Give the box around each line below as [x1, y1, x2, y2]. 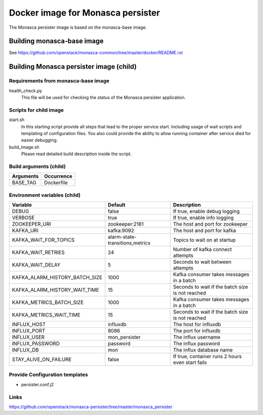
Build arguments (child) [9, 163, 66, 170]
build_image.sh [9, 144, 40, 150]
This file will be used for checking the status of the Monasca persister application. [21, 95, 186, 100]
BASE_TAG [12, 179, 37, 186]
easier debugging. [21, 137, 58, 143]
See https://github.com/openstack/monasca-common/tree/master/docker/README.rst [9, 50, 183, 56]
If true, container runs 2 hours [173, 353, 242, 359]
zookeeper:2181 [108, 220, 144, 227]
